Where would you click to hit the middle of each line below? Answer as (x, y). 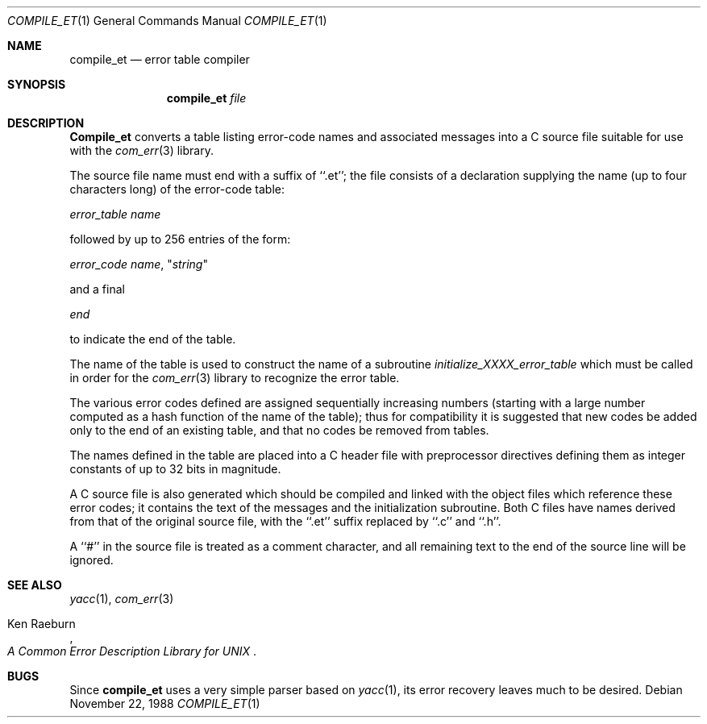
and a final (97, 289)
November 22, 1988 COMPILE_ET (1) (165, 703)
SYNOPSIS (37, 84)
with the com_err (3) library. (141, 150)
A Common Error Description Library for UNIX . (132, 651)
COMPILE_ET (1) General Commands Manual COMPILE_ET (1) (167, 21)
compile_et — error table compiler (160, 59)
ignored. (91, 560)
